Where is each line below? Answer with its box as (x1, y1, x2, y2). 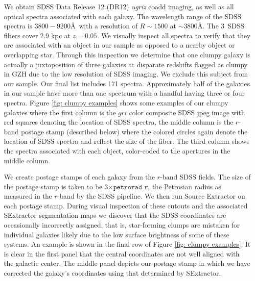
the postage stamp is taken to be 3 (4, 181, 108, 191)
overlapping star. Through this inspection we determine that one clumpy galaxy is (4, 49, 251, 59)
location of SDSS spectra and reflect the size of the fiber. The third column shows (4, 136, 250, 146)
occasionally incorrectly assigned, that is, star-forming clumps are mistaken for (4, 220, 240, 230)
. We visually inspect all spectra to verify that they (97, 30, 251, 40)
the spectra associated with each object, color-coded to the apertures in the (4, 145, 231, 155)
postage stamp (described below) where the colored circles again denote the (21, 126, 248, 136)
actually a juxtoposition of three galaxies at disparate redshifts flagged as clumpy (4, 59, 248, 69)
